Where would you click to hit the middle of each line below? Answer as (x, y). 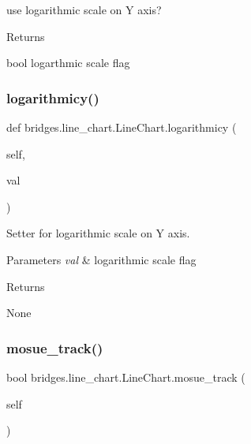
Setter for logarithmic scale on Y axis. (98, 233)
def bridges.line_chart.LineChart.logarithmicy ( (122, 127)
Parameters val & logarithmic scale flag (101, 259)
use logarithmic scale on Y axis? (84, 9)
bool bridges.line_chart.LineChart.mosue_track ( (126, 377)
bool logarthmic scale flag (68, 63)
